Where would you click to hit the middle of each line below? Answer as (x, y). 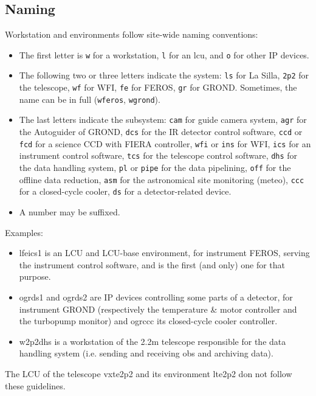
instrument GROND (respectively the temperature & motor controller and (158, 309)
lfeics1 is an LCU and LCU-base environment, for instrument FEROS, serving (164, 253)
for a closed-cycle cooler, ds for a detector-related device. (125, 191)
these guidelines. (35, 385)
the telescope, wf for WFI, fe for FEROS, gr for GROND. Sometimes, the (158, 87)
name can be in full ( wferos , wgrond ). (90, 99)
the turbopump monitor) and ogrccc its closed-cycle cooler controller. (148, 321)
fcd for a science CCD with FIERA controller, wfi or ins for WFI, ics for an (165, 143)
